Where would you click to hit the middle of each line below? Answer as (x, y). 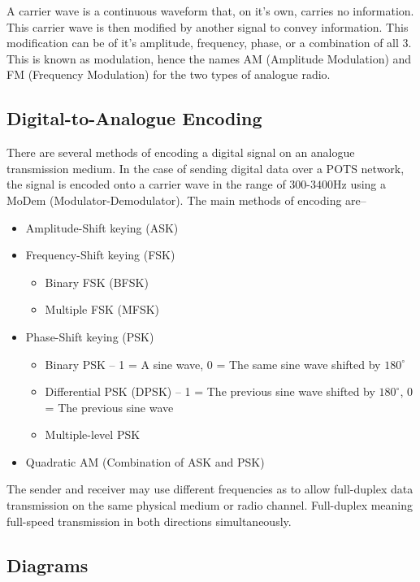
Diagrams (48, 565)
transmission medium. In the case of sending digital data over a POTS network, (206, 168)
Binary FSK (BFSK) (97, 282)
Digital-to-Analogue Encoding (134, 118)
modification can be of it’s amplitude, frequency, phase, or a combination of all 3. (209, 43)
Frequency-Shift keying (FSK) (100, 255)
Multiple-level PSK (93, 434)
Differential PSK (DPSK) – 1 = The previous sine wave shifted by (210, 391)
